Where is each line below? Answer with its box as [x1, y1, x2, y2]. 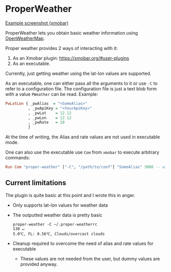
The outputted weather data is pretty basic [12, 212, 103, 218]
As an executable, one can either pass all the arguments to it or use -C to [5, 80, 158, 86]
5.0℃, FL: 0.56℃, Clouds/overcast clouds [12, 231, 105, 236]
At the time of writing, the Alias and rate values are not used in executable [5, 134, 160, 140]
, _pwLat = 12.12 [27, 110, 72, 115]
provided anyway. [20, 261, 58, 267]
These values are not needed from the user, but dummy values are [20, 256, 160, 262]
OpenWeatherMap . [5, 35, 45, 41]
